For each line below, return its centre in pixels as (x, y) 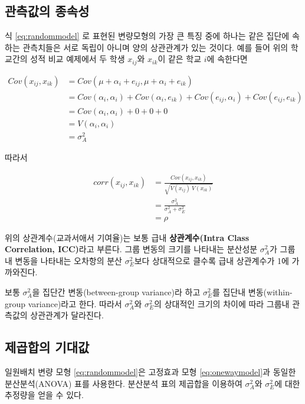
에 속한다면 (227, 59)
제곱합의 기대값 (47, 347)
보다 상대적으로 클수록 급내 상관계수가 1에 (211, 260)
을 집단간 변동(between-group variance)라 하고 (116, 292)
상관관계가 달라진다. (67, 315)
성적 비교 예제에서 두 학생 (78, 59)
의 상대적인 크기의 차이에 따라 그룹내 (222, 303)
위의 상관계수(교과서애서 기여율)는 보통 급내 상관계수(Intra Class (127, 237)
